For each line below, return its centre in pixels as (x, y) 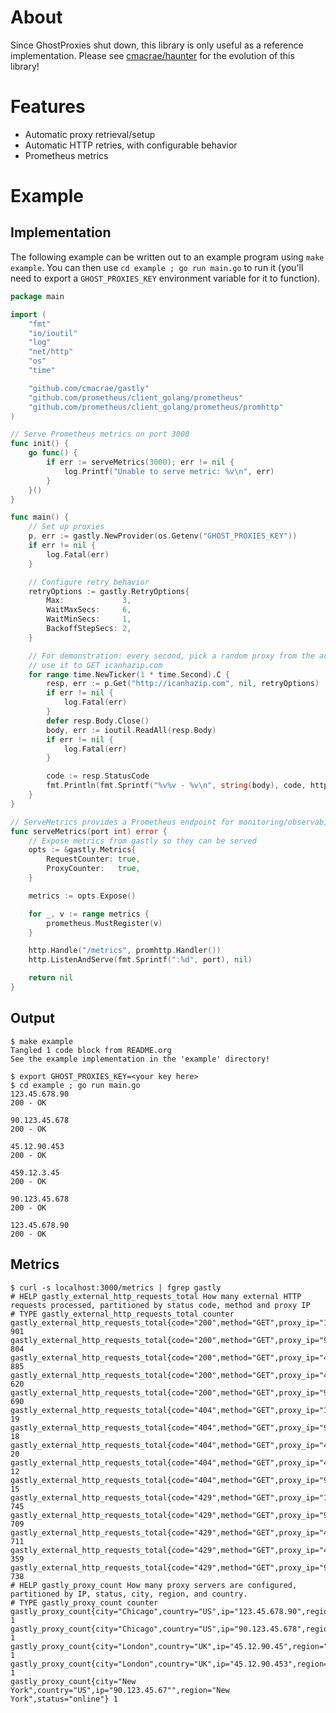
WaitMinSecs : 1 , (89, 619)
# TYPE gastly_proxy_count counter (84, 1602)
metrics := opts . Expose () (82, 896)
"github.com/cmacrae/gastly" (89, 388)
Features (48, 107)
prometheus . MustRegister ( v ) (104, 923)
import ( (28, 314)
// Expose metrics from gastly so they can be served (142, 841)
